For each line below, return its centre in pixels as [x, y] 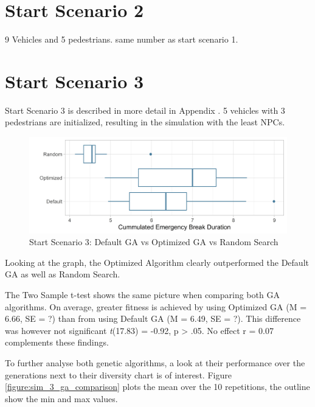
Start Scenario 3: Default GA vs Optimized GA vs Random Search [154, 242]
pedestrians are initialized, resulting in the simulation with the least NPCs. [145, 122]
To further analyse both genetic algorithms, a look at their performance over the [155, 362]
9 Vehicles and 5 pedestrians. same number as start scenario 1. [122, 39]
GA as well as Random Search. [63, 274]
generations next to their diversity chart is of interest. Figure [118, 374]
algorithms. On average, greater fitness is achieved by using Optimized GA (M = [156, 306]
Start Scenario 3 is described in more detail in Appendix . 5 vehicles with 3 [145, 110]
